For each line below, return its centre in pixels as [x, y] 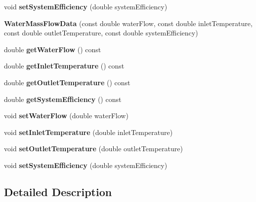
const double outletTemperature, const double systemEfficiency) [101, 33]
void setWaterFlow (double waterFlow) [66, 116]
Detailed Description [58, 191]
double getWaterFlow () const [53, 49]
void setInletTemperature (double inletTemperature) [88, 132]
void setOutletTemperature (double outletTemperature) [93, 149]
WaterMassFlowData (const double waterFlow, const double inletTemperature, [128, 23]
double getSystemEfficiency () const [63, 99]
